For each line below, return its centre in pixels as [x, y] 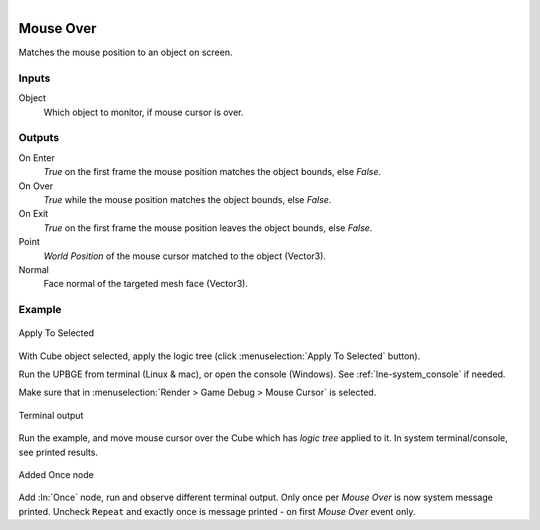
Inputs [34, 78]
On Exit [33, 214]
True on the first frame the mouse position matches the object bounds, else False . [212, 172]
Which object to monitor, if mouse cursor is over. [143, 112]
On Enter [36, 157]
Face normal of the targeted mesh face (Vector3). [146, 284]
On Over [36, 186]
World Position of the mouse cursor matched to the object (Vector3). [185, 256]
